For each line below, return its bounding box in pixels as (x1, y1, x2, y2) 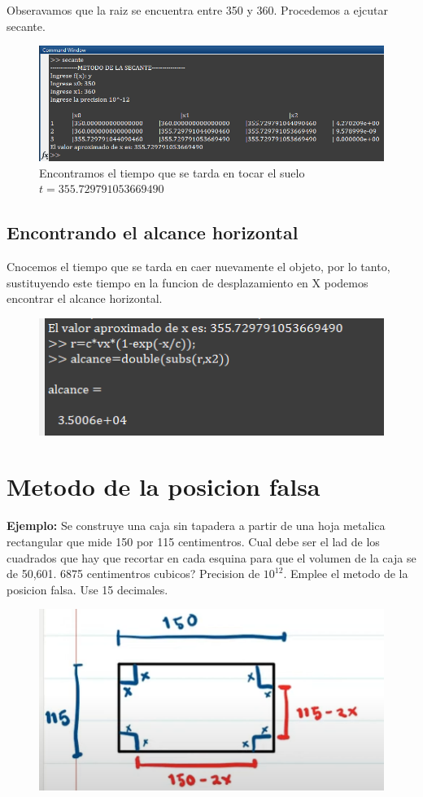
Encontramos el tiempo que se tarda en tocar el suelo (39, 164, 305, 181)
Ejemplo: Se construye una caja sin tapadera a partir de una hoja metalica (7, 517, 386, 534)
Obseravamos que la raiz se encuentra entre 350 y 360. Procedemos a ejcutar (7, 2, 388, 18)
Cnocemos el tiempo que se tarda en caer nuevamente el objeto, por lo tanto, (7, 258, 390, 275)
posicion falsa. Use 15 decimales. (7, 580, 168, 598)
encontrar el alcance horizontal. (7, 290, 163, 307)
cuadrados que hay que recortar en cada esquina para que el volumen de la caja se (7, 549, 416, 566)
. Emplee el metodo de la (283, 565, 408, 582)
